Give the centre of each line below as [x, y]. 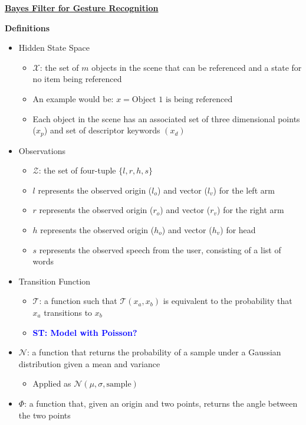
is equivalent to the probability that [228, 301]
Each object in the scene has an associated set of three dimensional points [166, 118]
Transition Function [55, 281]
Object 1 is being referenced [182, 99]
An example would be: [73, 98]
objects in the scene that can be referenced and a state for [197, 67]
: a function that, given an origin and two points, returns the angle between [161, 403]
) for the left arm [244, 190]
